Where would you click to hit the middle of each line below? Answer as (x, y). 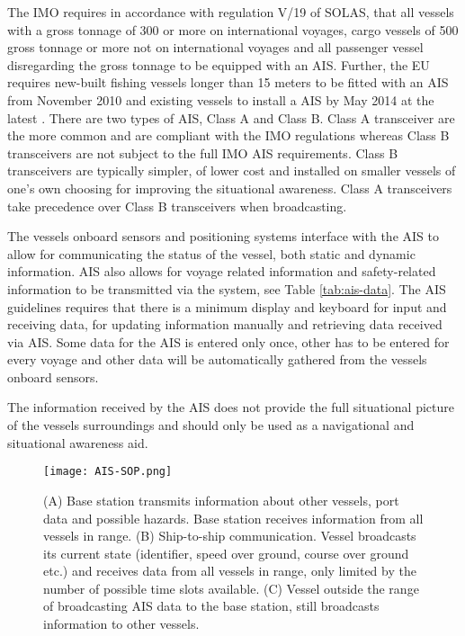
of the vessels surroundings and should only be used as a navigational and (211, 425)
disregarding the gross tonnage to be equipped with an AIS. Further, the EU (219, 64)
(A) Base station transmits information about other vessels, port (221, 500)
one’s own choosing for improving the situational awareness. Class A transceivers (230, 188)
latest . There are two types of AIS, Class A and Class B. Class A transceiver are (231, 117)
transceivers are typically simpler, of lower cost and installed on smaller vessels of (232, 170)
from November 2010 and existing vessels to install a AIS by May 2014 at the (221, 99)
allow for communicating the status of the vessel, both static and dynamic (211, 253)
